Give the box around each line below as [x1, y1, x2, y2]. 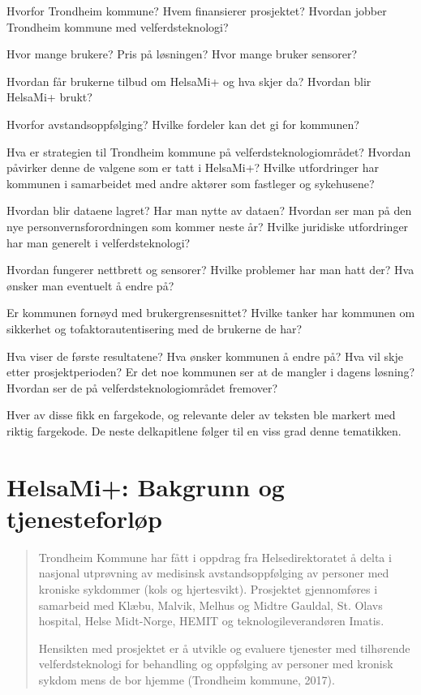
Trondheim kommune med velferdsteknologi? [6, 18, 229, 35]
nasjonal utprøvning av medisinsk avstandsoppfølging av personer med [38, 564, 389, 581]
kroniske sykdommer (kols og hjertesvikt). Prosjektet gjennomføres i [38, 580, 378, 597]
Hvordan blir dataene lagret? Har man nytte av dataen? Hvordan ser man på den [6, 202, 412, 219]
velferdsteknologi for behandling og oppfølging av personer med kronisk [38, 655, 393, 672]
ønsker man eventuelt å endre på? [6, 277, 174, 294]
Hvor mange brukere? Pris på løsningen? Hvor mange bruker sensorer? [6, 45, 358, 62]
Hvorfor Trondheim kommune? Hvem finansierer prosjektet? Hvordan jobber [6, 2, 387, 19]
